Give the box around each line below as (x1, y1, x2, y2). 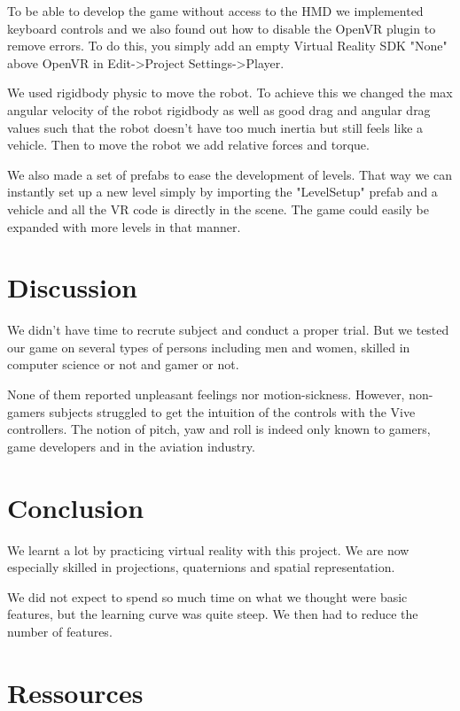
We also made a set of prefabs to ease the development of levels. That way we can (7, 165, 452, 183)
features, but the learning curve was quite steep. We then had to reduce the (7, 605, 418, 623)
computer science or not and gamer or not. (7, 355, 239, 374)
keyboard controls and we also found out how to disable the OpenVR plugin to (7, 19, 436, 37)
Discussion (7, 269, 137, 305)
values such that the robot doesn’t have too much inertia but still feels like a (7, 118, 424, 136)
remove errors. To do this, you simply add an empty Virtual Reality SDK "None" (7, 36, 448, 55)
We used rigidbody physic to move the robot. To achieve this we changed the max (7, 83, 453, 102)
